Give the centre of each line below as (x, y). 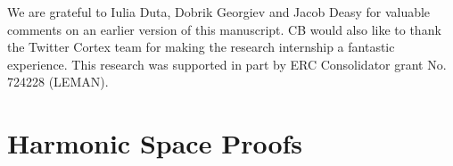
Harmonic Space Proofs (155, 143)
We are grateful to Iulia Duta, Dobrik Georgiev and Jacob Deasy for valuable (219, 12)
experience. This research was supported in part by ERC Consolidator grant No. (227, 64)
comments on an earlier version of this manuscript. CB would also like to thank (224, 29)
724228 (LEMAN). (58, 82)
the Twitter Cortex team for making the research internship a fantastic (201, 47)
